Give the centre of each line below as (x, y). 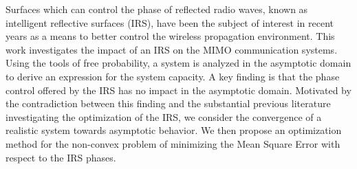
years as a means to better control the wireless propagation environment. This (170, 36)
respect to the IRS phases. (61, 157)
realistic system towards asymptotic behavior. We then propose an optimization (174, 130)
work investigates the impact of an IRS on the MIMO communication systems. (172, 49)
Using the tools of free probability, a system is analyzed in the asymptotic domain (178, 63)
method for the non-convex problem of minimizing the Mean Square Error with (173, 143)
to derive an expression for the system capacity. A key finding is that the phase (173, 76)
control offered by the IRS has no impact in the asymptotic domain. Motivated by (178, 90)
